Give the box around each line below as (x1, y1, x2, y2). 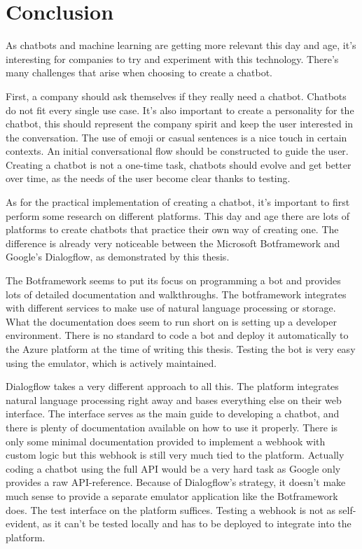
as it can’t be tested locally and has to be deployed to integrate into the (42, 516, 351, 531)
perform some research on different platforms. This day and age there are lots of (6, 208, 350, 223)
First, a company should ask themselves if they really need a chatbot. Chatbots (6, 88, 347, 103)
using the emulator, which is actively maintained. (6, 355, 217, 370)
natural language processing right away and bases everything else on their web (6, 392, 342, 407)
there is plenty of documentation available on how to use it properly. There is (6, 419, 338, 434)
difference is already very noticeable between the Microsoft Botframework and (6, 235, 340, 250)
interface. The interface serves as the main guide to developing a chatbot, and (6, 406, 340, 421)
